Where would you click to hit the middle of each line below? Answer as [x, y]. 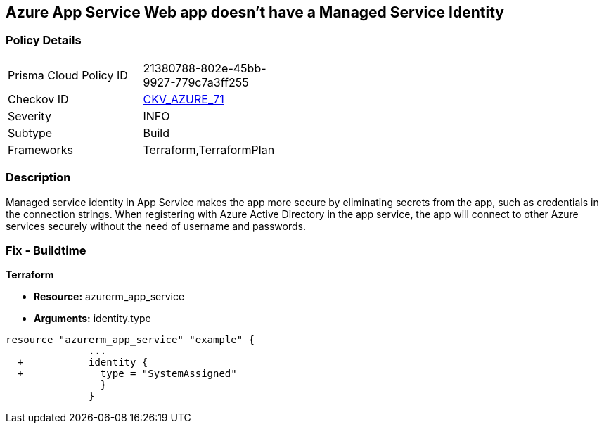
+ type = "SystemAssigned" [127, 374]
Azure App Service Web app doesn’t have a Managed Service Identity [255, 12]
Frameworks [40, 149]
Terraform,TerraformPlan [209, 149]
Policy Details [44, 40]
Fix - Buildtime [46, 250]
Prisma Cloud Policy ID [68, 75]
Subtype [30, 133]
